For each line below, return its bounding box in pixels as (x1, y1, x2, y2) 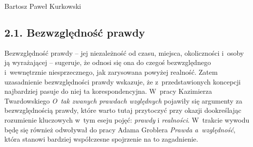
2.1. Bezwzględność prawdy (4, 24, 145, 40)
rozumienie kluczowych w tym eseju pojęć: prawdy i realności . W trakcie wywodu (4, 114, 250, 125)
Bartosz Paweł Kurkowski (4, 1, 81, 11)
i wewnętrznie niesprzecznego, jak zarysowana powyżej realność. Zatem (4, 66, 218, 77)
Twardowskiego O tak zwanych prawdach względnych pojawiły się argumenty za (4, 95, 242, 105)
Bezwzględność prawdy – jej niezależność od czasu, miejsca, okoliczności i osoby (4, 47, 244, 58)
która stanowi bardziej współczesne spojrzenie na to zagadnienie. (4, 134, 198, 144)
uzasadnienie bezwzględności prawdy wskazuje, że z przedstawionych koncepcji (4, 76, 241, 86)
